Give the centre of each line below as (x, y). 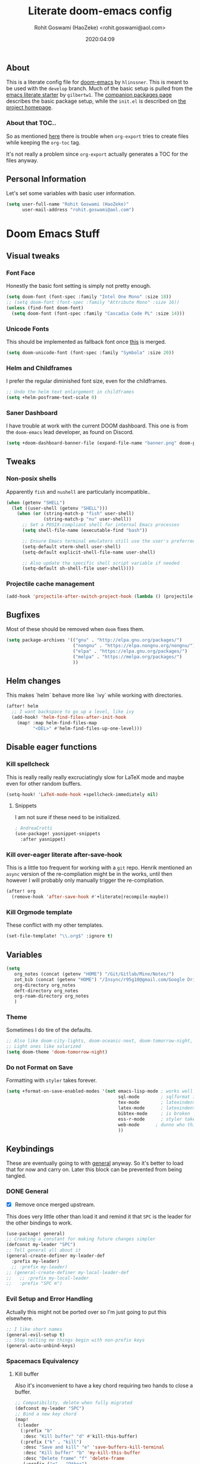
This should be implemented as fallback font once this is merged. (86, 342)
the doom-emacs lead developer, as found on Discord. (70, 432)
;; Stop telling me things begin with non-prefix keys (76, 1340)
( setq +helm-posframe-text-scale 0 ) (51, 397)
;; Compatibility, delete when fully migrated (74, 1403)
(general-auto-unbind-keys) (41, 1346)
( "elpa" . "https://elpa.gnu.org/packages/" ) (130, 651)
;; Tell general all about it (44, 1250)
